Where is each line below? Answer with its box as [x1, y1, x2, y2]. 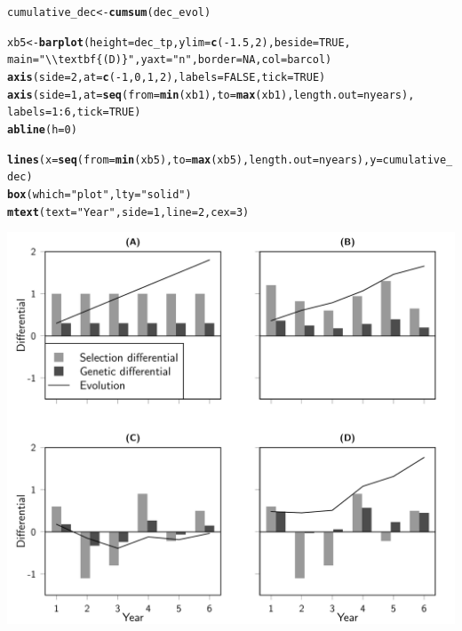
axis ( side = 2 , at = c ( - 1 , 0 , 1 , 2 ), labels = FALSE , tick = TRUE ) [7, 70, 326, 84]
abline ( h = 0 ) [7, 123, 77, 136]
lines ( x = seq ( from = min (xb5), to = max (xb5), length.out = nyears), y [7, 153, 377, 166]
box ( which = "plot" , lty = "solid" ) [7, 188, 192, 201]
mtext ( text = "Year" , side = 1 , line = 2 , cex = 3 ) [7, 205, 250, 219]
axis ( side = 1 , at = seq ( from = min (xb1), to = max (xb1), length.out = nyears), [7, 88, 415, 101]
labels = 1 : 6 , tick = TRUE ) [7, 106, 141, 119]
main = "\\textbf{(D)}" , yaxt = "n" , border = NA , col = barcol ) [7, 53, 332, 67]
